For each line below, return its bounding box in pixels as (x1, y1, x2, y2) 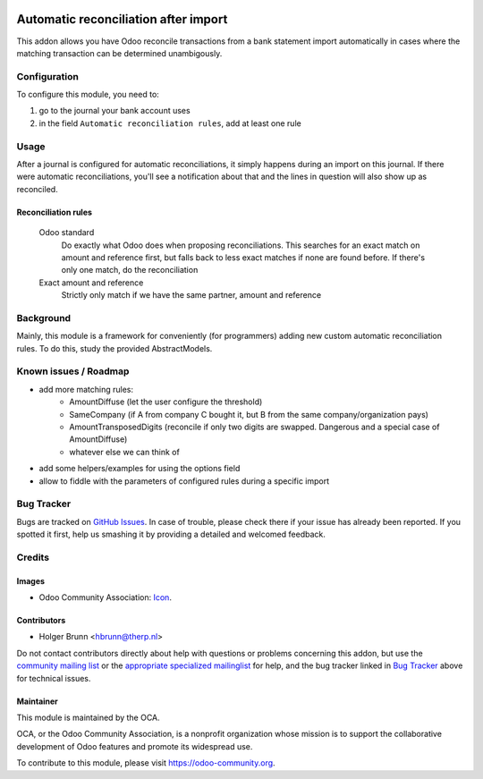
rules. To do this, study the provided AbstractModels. (16, 343, 213, 353)
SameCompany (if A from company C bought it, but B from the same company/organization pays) (69, 409, 429, 419)
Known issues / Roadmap (16, 365, 130, 377)
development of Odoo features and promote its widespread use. (16, 741, 253, 751)
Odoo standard (38, 227, 95, 238)
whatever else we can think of (69, 446, 181, 457)
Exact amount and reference (38, 277, 144, 288)
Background (16, 311, 72, 324)
